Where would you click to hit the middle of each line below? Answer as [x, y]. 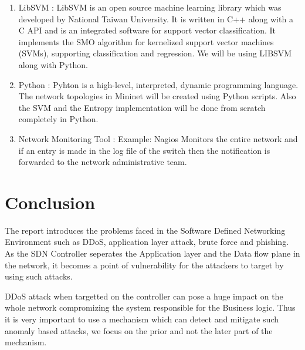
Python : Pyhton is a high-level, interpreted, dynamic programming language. [158, 84]
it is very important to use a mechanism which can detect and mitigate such [142, 319]
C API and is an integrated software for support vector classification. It [147, 30]
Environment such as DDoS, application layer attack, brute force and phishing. [147, 242]
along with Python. [53, 64]
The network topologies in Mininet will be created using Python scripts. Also [157, 96]
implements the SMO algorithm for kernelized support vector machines [146, 41]
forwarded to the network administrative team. [103, 162]
